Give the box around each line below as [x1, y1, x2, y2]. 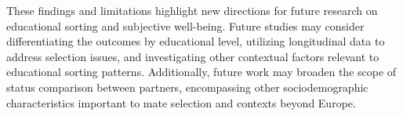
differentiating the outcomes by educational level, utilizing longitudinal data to [6, 33, 385, 49]
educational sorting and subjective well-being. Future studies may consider [6, 17, 365, 34]
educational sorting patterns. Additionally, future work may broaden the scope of [6, 63, 397, 80]
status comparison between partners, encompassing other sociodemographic [6, 78, 369, 95]
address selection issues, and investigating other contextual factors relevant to [6, 48, 379, 64]
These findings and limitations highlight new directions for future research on [6, 2, 378, 18]
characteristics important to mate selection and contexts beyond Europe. [6, 94, 356, 111]
